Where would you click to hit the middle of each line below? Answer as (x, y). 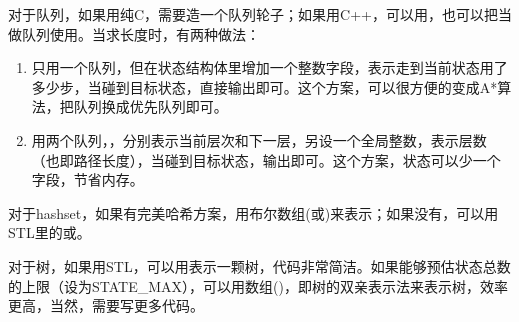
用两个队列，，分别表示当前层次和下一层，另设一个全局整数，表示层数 (259, 139)
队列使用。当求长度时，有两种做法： (140, 33)
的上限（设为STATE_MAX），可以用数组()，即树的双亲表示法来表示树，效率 (258, 285)
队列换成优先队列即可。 (150, 106)
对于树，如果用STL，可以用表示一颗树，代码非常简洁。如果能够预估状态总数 (259, 265)
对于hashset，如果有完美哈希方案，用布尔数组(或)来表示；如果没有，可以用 (253, 212)
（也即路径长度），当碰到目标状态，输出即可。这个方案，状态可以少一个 (266, 159)
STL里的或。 (49, 232)
